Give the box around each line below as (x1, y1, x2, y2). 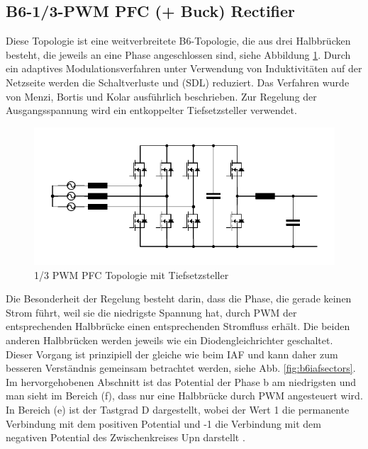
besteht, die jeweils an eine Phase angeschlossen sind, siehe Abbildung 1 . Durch (6, 47, 351, 62)
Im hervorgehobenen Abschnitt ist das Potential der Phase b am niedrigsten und (6, 374, 357, 389)
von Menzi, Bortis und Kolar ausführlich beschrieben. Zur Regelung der (6, 89, 317, 103)
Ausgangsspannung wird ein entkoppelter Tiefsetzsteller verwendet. (6, 103, 297, 118)
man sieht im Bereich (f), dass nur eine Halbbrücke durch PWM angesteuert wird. (6, 388, 363, 403)
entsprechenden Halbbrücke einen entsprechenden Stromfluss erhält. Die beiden (6, 319, 350, 334)
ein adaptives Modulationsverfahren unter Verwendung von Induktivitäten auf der (6, 61, 362, 76)
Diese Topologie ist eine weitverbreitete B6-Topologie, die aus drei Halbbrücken (6, 33, 351, 48)
